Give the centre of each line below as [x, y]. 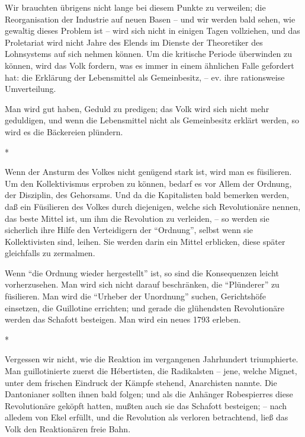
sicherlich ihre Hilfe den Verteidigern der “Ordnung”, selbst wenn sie [129, 230]
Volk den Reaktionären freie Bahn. [68, 429]
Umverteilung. [30, 89]
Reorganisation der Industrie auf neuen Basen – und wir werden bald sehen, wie [150, 19]
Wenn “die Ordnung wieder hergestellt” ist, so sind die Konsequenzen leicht [142, 272]
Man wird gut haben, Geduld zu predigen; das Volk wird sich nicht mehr [137, 108]
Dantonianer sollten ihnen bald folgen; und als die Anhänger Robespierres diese [149, 394]
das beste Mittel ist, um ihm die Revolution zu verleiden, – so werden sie [137, 218]
